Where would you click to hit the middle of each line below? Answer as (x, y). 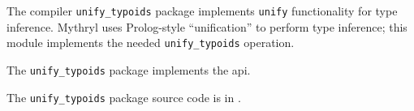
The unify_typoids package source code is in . (124, 97)
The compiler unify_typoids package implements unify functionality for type (202, 11)
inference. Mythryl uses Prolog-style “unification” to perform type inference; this (207, 26)
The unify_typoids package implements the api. (129, 69)
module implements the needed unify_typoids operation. (151, 43)
